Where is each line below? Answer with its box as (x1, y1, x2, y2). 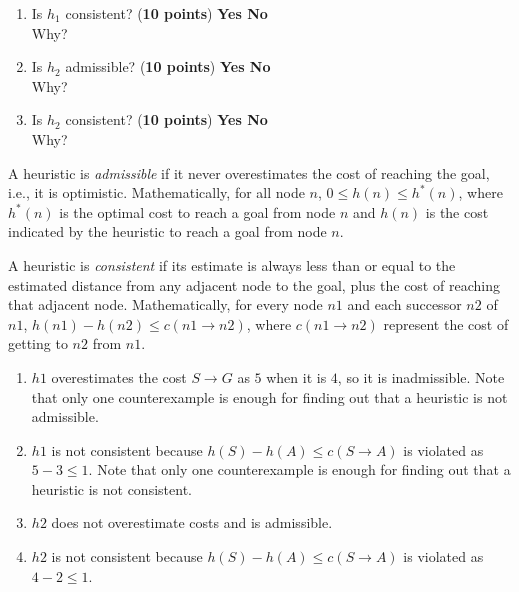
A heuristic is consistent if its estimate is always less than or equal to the (8, 254, 456, 275)
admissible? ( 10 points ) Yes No (65, 56, 271, 77)
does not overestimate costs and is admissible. (51, 512, 333, 533)
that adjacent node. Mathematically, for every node (8, 294, 323, 315)
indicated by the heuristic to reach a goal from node (8, 221, 327, 242)
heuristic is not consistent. (31, 478, 192, 499)
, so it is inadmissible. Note (337, 366, 505, 387)
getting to (8, 333, 68, 354)
